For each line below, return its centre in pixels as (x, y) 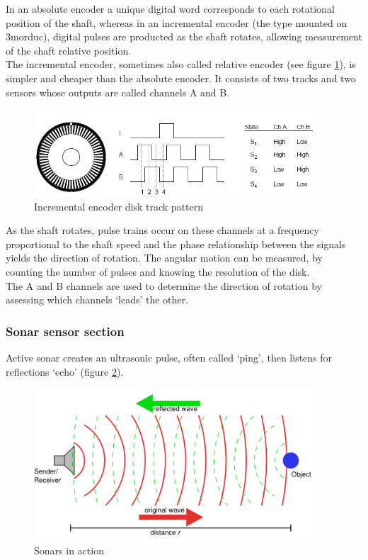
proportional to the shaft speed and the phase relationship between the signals (176, 243)
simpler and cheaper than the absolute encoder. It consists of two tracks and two (181, 78)
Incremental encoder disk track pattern (119, 206)
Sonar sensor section (65, 331)
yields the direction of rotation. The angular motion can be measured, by (164, 258)
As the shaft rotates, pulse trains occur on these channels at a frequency (162, 230)
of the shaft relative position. (69, 50)
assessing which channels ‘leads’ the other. (97, 299)
